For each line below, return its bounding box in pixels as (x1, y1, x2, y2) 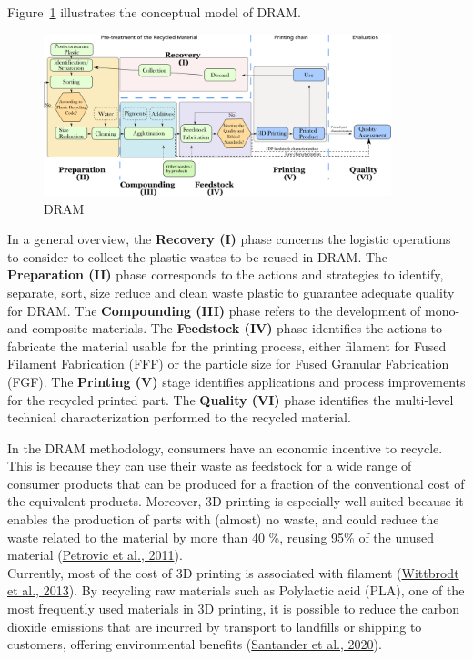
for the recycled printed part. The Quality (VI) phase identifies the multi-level (7, 390, 454, 409)
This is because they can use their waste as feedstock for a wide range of (7, 456, 412, 475)
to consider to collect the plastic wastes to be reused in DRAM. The (7, 247, 388, 266)
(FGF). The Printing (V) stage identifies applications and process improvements (7, 371, 466, 391)
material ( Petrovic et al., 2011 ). (7, 545, 183, 564)
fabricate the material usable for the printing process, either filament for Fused (7, 336, 447, 355)
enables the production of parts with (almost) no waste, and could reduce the (7, 510, 439, 529)
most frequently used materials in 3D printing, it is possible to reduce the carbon (7, 599, 460, 618)
